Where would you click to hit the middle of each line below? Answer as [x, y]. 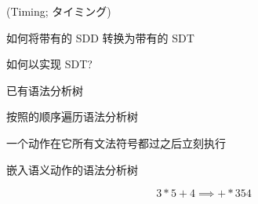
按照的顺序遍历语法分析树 [72, 117]
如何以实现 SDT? [49, 64]
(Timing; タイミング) [59, 11]
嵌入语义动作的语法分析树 [72, 169]
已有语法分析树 [45, 90]
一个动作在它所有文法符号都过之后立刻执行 [116, 142]
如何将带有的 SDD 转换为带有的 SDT [100, 37]
